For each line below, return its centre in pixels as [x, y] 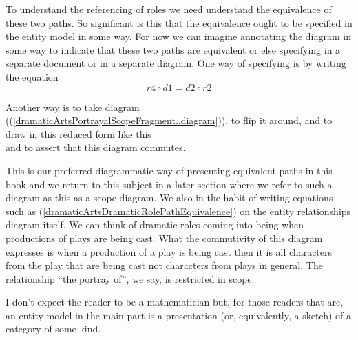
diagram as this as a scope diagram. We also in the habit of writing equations [169, 198]
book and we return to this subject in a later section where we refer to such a [169, 184]
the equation [32, 76]
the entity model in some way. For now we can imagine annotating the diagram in [178, 36]
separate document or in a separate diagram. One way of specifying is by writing [176, 63]
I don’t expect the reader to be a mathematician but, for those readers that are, [174, 302]
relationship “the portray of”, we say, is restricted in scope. [130, 278]
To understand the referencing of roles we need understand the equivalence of [169, 9]
